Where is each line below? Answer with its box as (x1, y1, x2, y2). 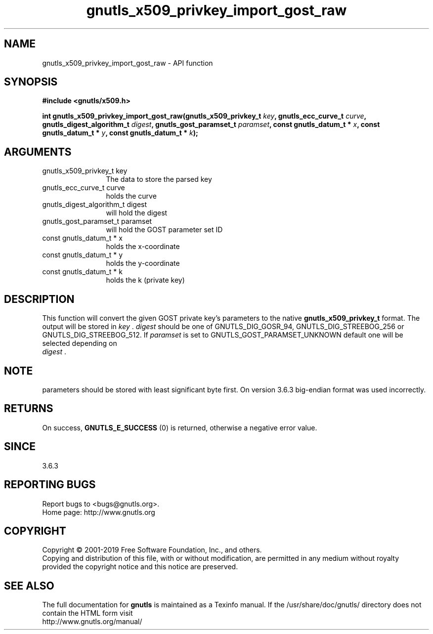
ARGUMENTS (4, 145, 72, 158)
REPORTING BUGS (4, 478, 96, 491)
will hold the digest (106, 209, 168, 217)
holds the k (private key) (106, 276, 185, 285)
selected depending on (42, 339, 117, 348)
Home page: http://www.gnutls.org (42, 507, 155, 516)
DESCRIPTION (4, 293, 75, 305)
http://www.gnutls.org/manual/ (42, 617, 142, 626)
